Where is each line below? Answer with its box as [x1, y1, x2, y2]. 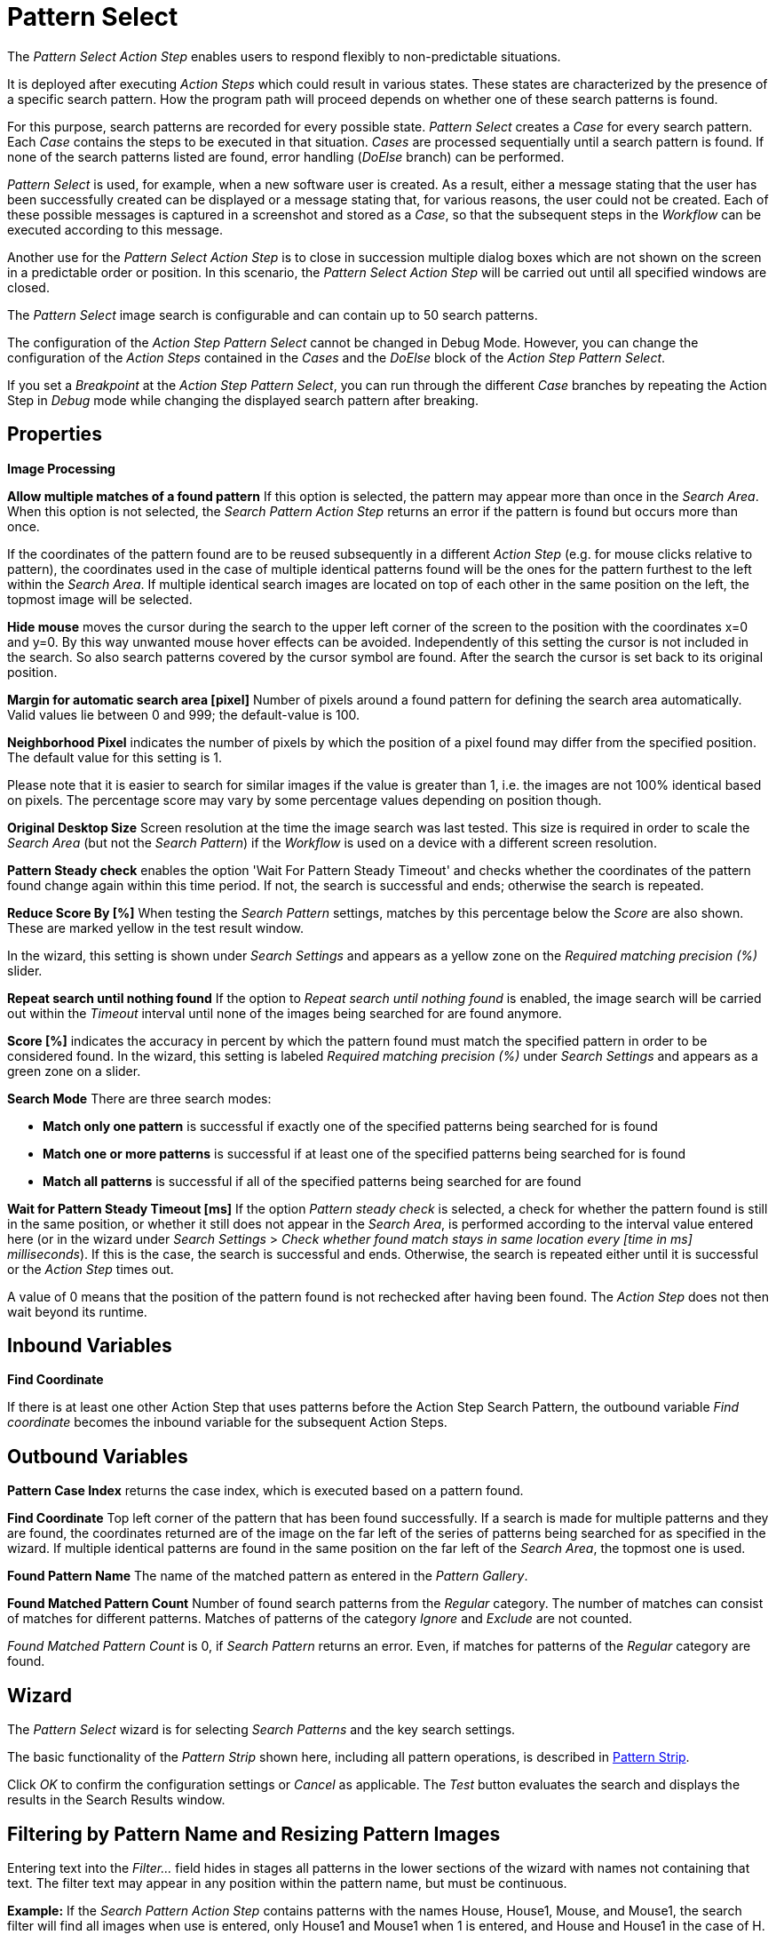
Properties [7, 423, 102, 446]
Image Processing [7, 460, 115, 476]
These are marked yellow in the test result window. [7, 920, 305, 936]
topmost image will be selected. [7, 591, 193, 607]
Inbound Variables [7, 1334, 172, 1358]
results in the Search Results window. [7, 1792, 226, 1808]
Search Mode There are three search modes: [7, 1090, 272, 1106]
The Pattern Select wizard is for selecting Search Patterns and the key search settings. [7, 1722, 516, 1738]
